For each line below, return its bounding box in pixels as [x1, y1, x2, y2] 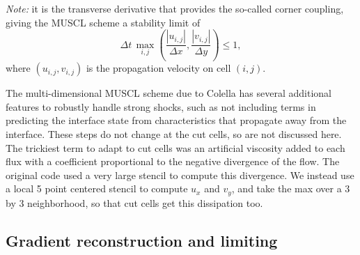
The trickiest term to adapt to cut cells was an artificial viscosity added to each [6, 140, 345, 155]
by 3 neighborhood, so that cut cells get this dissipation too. [6, 195, 263, 210]
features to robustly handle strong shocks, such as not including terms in [6, 99, 316, 114]
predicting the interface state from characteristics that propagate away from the [6, 113, 347, 127]
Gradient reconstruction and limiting [6, 229, 278, 251]
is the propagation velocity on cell [86, 61, 231, 75]
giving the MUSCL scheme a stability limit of [6, 15, 201, 29]
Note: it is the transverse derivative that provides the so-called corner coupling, [6, 1, 344, 15]
